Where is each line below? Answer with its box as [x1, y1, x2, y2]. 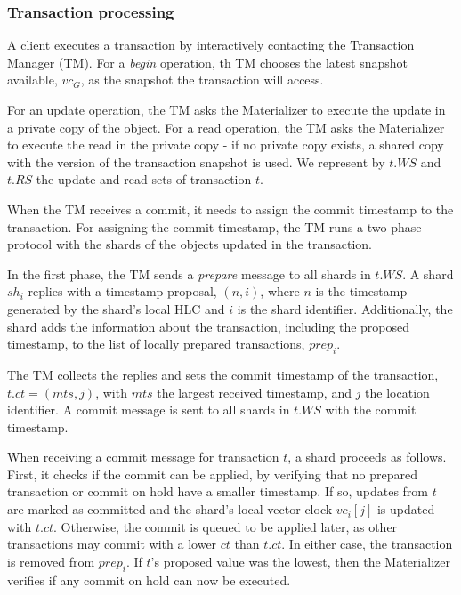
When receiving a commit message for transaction [7, 447, 279, 466]
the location [365, 382, 430, 401]
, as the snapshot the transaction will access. [80, 70, 324, 89]
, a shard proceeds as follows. [287, 447, 447, 466]
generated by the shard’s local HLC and [7, 299, 225, 318]
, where [260, 282, 300, 301]
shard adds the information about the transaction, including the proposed [7, 317, 410, 335]
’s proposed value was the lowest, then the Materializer [150, 551, 450, 570]
